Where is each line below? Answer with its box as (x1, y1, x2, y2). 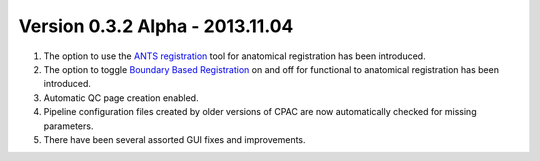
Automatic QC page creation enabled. (43, 91, 199, 104)
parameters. (43, 120, 94, 132)
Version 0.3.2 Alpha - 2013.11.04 (18, 15, 294, 37)
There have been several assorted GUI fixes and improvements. (43, 133, 306, 145)
